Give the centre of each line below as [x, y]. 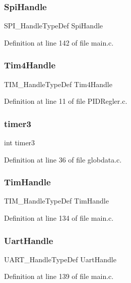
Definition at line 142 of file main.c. [59, 42]
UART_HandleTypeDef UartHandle [60, 259]
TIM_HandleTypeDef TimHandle [56, 201]
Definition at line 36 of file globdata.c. [63, 159]
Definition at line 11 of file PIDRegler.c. [66, 101]
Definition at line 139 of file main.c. [59, 276]
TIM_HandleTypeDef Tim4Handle [58, 84]
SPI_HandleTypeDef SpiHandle [54, 26]
